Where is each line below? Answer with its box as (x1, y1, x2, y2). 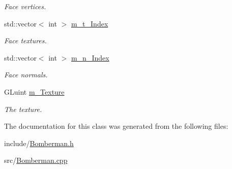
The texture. (4, 103, 42, 114)
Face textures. (4, 35, 47, 46)
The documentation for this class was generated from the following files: (4, 121, 228, 131)
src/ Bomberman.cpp (4, 155, 68, 165)
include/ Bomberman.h (4, 137, 74, 148)
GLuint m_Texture (4, 86, 65, 97)
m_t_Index (71, 18, 108, 29)
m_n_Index (71, 52, 109, 63)
